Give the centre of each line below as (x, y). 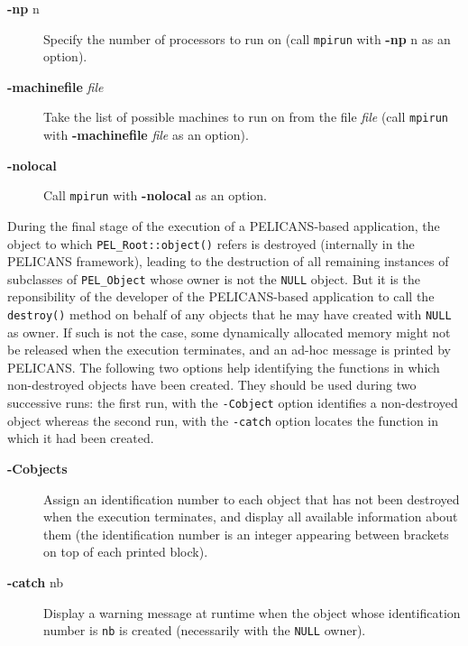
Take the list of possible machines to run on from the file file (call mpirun (246, 117)
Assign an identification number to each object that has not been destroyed (252, 498)
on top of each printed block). (126, 552)
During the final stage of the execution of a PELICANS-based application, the (224, 225)
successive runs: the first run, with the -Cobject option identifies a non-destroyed (233, 403)
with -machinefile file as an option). (146, 135)
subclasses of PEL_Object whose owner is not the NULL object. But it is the (214, 278)
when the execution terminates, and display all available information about (251, 517)
